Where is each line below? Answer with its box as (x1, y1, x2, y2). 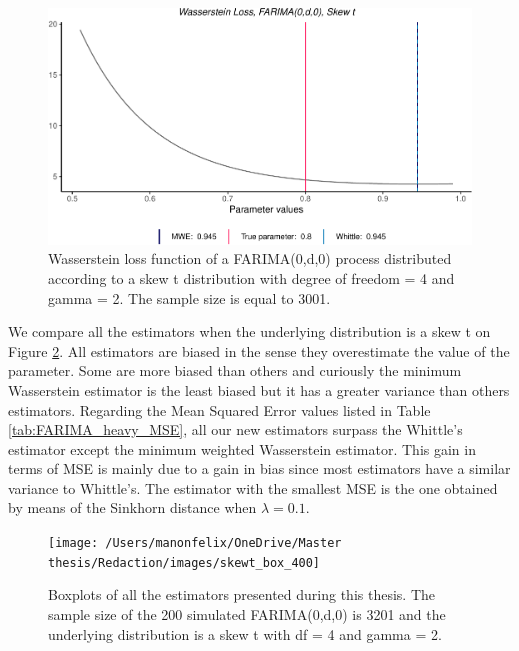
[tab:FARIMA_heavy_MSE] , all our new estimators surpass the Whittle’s (8, 419, 463, 440)
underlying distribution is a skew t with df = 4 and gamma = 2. (48, 623, 442, 644)
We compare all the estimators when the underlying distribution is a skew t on (8, 321, 491, 342)
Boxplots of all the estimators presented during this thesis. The (48, 584, 436, 605)
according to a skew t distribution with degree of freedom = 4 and (48, 267, 455, 288)
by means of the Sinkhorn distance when (8, 497, 257, 518)
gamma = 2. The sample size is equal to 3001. (48, 287, 331, 308)
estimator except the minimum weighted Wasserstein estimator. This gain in (8, 438, 476, 459)
